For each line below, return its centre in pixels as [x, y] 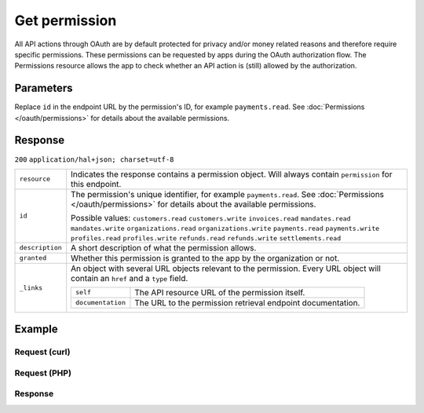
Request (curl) [42, 352]
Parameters [44, 88]
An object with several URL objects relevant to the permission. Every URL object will [226, 269]
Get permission [66, 20]
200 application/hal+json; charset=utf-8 [94, 159]
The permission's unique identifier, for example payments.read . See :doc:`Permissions [228, 194]
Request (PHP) [43, 373]
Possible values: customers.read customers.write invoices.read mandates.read [211, 217]
